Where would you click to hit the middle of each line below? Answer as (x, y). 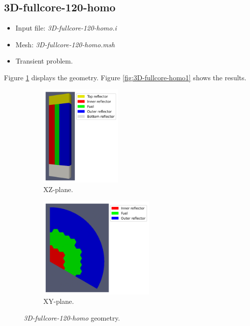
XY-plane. (59, 301)
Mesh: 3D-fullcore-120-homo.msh (65, 44)
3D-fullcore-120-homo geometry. (72, 317)
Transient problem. (44, 61)
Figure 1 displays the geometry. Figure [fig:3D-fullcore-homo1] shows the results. (125, 77)
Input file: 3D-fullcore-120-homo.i (66, 28)
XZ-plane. (58, 189)
